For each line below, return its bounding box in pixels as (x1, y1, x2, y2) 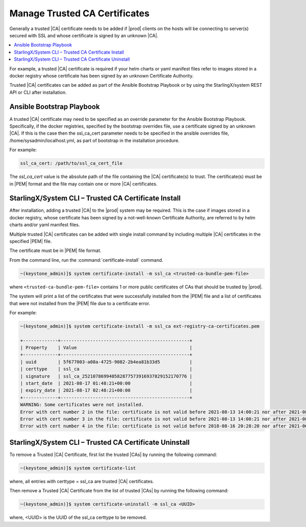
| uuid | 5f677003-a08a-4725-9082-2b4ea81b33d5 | (20, 359, 193, 365)
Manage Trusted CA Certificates (9, 8, 150, 19)
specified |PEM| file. (9, 238, 52, 244)
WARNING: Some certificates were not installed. (20, 402, 144, 408)
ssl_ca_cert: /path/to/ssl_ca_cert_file (20, 161, 122, 166)
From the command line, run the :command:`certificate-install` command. (9, 257, 163, 263)
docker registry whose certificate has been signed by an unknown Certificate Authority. (9, 72, 194, 79)
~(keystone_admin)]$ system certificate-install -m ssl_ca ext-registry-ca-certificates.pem (20, 323, 260, 329)
